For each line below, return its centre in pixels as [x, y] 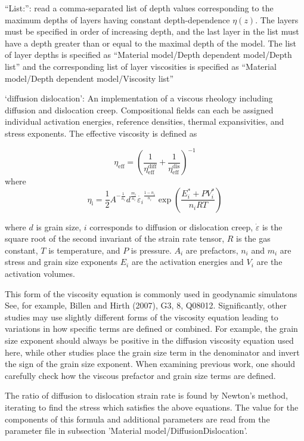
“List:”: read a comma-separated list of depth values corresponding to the [139, 8]
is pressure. [151, 250]
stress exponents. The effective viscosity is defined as [101, 133]
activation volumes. [40, 273]
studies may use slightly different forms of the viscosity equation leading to [142, 317]
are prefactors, [212, 250]
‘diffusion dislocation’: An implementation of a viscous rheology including [139, 98]
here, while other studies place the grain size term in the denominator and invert [152, 352]
